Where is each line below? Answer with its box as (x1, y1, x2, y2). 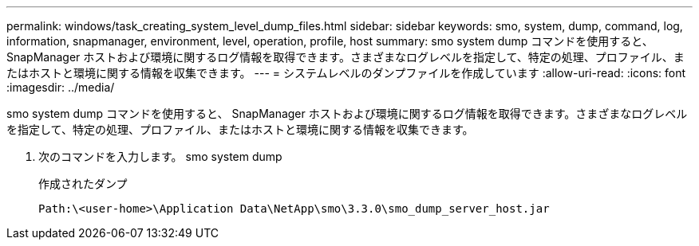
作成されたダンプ (38, 177, 128, 190)
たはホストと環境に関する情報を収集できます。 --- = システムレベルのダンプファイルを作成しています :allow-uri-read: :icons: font (6, 66, 686, 80)
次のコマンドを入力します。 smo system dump (38, 150, 282, 163)
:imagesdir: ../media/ (6, 80, 115, 94)
